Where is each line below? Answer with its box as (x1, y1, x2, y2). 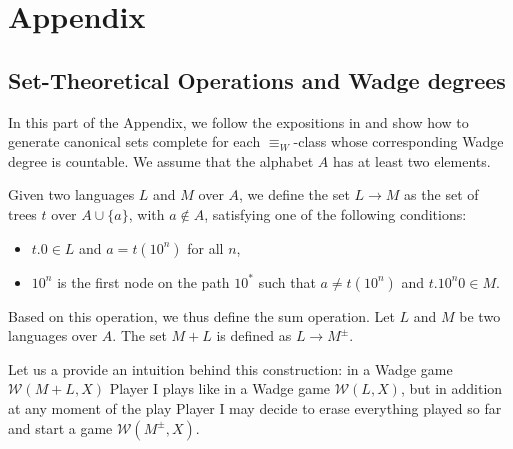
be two (459, 305, 501, 326)
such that (258, 271, 316, 292)
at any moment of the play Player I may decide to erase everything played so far (8, 397, 502, 418)
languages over (8, 325, 98, 346)
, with (128, 203, 165, 224)
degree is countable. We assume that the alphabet (8, 150, 314, 171)
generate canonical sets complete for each (8, 131, 261, 152)
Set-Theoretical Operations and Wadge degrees (8, 64, 506, 95)
